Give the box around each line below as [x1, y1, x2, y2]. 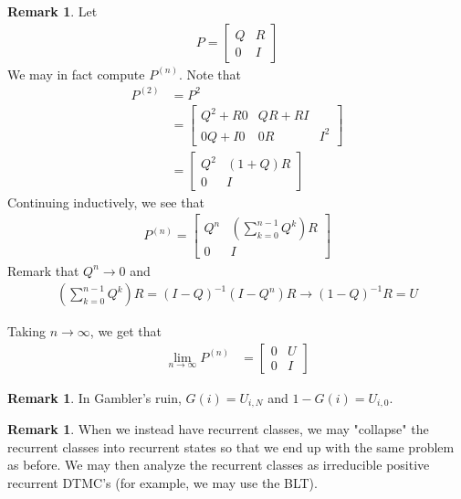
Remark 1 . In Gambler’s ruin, [7, 388, 182, 407]
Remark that [7, 260, 79, 280]
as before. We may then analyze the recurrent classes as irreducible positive [7, 455, 430, 474]
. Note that [178, 64, 242, 83]
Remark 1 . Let [7, 2, 98, 20]
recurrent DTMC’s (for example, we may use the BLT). [7, 472, 318, 492]
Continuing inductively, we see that [7, 192, 204, 211]
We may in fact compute [7, 64, 145, 83]
